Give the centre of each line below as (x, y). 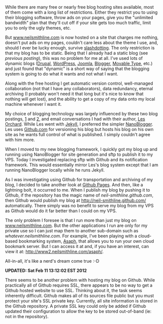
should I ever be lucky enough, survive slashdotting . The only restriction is (80, 48)
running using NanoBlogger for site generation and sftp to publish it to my (79, 154)
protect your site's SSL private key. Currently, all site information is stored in (81, 301)
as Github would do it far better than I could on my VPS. (61, 211)
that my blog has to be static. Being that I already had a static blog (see (77, 53)
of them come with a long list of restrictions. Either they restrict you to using (81, 12)
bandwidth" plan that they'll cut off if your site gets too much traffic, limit (78, 23)
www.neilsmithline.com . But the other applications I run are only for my (76, 225)
